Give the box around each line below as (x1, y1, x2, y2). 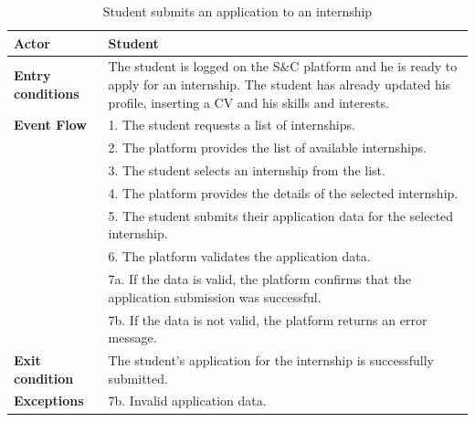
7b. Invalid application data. (108, 391, 267, 410)
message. (108, 328, 157, 347)
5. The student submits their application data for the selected (108, 206, 454, 225)
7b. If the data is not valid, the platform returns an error (108, 310, 427, 329)
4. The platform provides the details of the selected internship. (108, 184, 459, 202)
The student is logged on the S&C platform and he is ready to (108, 57, 458, 76)
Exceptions (14, 391, 84, 410)
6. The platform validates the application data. (108, 247, 371, 266)
